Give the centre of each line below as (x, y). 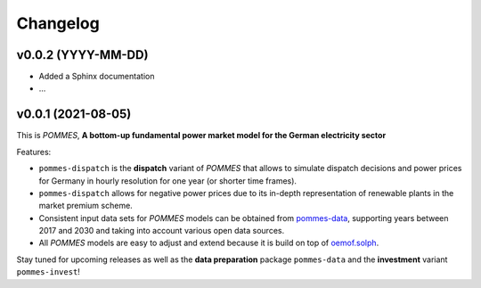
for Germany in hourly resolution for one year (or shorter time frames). (168, 181)
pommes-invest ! (48, 272)
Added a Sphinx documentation (97, 77)
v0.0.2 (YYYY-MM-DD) (82, 55)
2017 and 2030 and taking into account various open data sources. (162, 231)
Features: (34, 152)
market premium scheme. (86, 206)
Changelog (58, 23)
